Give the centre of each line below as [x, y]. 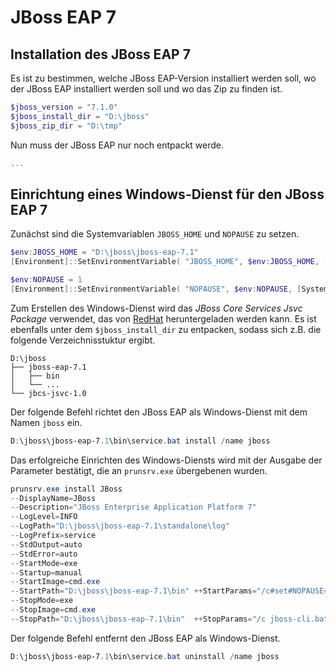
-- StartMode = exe [44, 563]
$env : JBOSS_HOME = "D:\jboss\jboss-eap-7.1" [104, 252]
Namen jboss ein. [46, 422]
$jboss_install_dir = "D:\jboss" [80, 116]
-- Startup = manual [46, 572]
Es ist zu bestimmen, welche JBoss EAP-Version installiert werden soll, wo [163, 78]
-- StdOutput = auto [46, 544]
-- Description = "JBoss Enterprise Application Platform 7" [133, 507]
